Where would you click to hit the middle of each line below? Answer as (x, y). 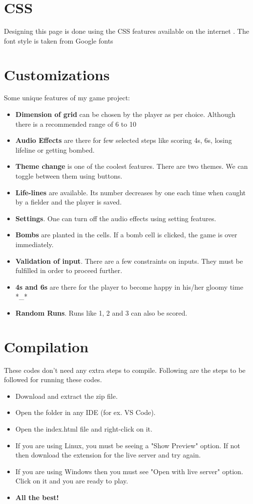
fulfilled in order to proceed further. (69, 270)
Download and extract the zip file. (66, 396)
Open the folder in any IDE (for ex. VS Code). (85, 412)
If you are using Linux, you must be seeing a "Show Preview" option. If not (128, 445)
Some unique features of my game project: (67, 98)
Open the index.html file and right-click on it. (84, 429)
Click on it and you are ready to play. (72, 481)
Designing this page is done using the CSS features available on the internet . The (126, 31)
